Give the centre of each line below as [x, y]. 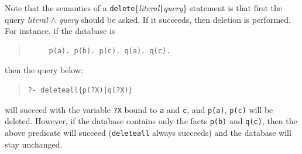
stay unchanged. [34, 144]
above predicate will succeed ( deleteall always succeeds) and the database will [148, 132]
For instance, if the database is [60, 31]
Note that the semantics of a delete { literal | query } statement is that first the [143, 8]
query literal [26, 19]
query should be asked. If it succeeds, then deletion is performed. [175, 19]
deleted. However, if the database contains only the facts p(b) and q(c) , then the [151, 121]
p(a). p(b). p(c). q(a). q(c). [110, 51]
